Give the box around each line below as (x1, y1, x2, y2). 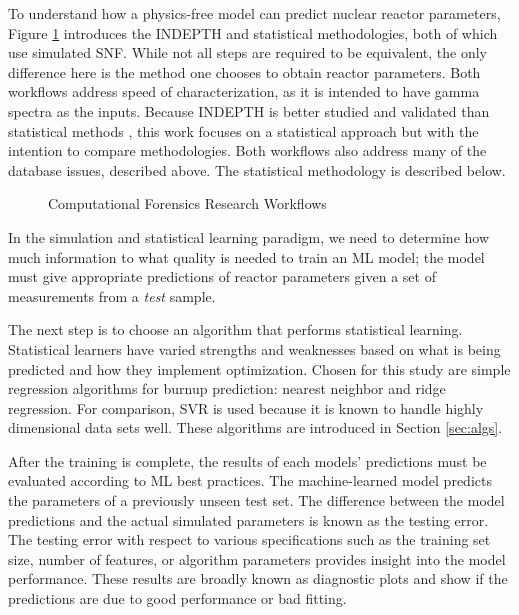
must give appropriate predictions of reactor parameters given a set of (8, 266, 436, 287)
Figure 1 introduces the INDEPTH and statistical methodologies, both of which (8, 22, 498, 43)
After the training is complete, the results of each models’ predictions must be (8, 450, 487, 471)
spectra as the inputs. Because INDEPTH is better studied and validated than (8, 100, 490, 121)
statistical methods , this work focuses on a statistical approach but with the (8, 120, 479, 141)
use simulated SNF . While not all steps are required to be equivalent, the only (8, 42, 487, 63)
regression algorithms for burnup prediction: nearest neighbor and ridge (8, 378, 446, 399)
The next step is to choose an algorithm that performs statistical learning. (8, 319, 463, 340)
